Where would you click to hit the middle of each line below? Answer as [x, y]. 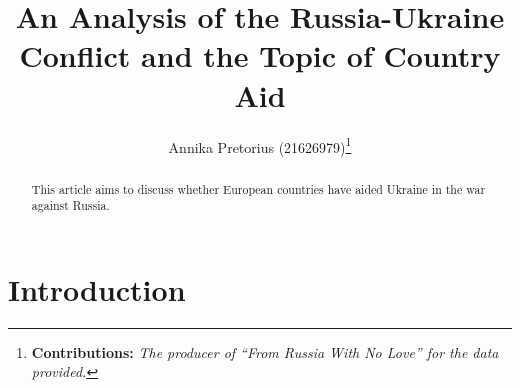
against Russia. [70, 205]
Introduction [97, 288]
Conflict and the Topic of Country [260, 55]
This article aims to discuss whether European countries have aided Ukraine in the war [258, 188]
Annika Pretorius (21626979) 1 [260, 145]
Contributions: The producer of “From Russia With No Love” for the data [265, 351]
